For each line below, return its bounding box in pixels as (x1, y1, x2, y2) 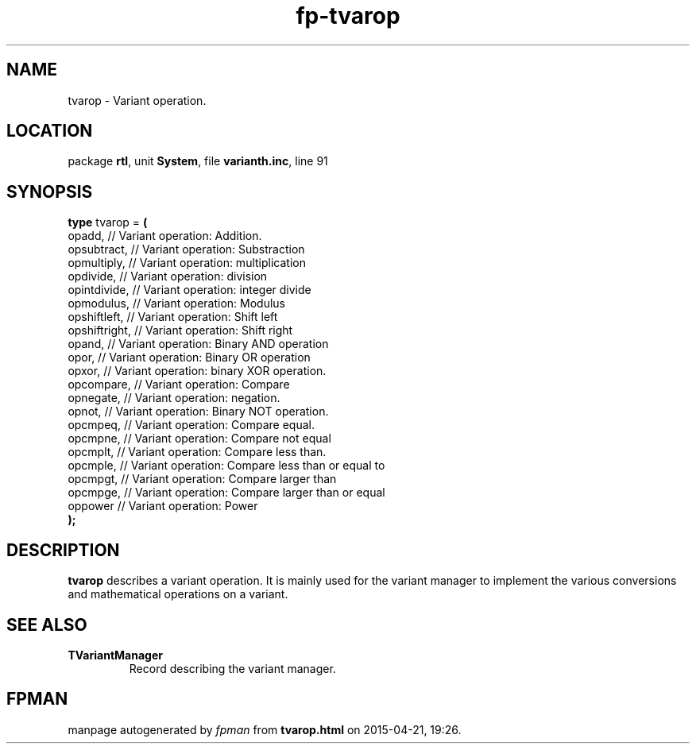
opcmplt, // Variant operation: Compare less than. (68, 445, 327, 459)
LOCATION (6, 121, 93, 141)
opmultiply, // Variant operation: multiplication (68, 256, 306, 270)
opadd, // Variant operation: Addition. (68, 229, 262, 243)
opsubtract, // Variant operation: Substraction (68, 242, 305, 257)
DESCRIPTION (6, 539, 120, 560)
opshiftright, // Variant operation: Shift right (68, 323, 293, 338)
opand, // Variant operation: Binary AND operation (68, 337, 329, 351)
